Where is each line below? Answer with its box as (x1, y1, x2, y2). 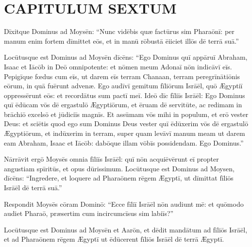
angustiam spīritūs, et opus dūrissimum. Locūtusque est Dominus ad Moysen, (4, 163, 235, 173)
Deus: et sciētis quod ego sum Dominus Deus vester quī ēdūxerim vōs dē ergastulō (4, 118, 248, 129)
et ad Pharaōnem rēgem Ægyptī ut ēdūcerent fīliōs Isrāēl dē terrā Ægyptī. (4, 234, 224, 244)
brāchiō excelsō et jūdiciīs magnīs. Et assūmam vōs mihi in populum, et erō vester (4, 109, 249, 119)
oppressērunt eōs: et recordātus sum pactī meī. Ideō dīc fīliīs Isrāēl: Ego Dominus (4, 90, 245, 100)
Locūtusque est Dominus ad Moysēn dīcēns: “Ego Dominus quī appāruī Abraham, (4, 52, 248, 62)
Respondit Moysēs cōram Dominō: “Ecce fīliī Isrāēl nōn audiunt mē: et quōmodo (4, 198, 244, 209)
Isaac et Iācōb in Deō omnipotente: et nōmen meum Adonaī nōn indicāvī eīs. (4, 61, 232, 71)
